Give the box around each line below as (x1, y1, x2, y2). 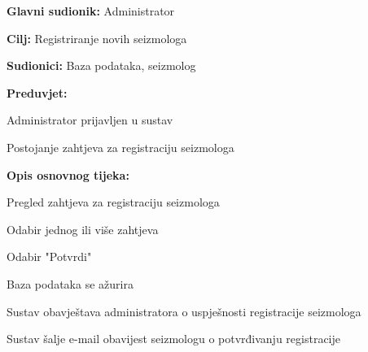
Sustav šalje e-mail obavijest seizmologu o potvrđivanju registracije (7, 330, 341, 347)
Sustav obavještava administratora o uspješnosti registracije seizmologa (7, 302, 361, 319)
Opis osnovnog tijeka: (7, 166, 129, 183)
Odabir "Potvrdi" (7, 248, 92, 265)
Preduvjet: (7, 84, 68, 101)
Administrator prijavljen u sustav (7, 111, 173, 128)
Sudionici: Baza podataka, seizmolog (7, 57, 196, 74)
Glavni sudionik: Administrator (7, 2, 175, 19)
